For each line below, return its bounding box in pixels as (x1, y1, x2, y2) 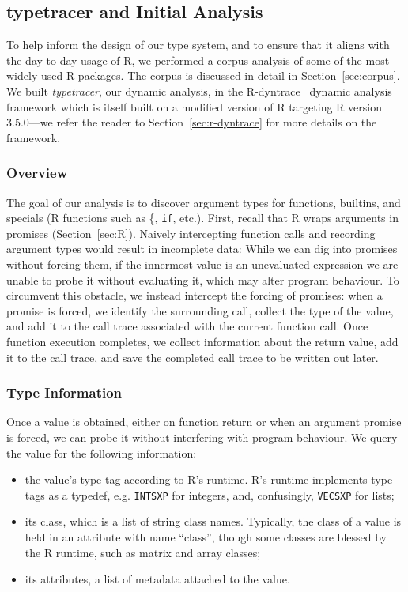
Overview (6, 163, 68, 183)
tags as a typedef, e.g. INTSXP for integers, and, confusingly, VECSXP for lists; (25, 486, 395, 503)
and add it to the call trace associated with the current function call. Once (6, 318, 368, 334)
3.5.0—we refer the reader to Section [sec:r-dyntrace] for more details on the (6, 114, 377, 130)
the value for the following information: (6, 444, 197, 461)
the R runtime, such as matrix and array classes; (25, 544, 261, 560)
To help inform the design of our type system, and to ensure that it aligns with (6, 36, 390, 53)
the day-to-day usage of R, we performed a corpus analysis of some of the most (6, 51, 390, 68)
